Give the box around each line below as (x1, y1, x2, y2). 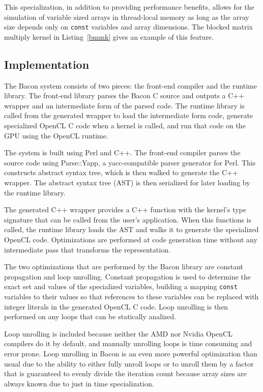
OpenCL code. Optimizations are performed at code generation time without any (4, 234, 257, 244)
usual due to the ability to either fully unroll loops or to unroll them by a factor (4, 358, 254, 369)
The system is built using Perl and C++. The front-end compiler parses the (4, 147, 241, 158)
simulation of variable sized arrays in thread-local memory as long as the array (4, 11, 249, 22)
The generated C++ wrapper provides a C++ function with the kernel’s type (4, 204, 246, 215)
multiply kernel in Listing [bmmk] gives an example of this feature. (4, 31, 214, 42)
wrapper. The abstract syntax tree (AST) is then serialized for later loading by (4, 177, 250, 187)
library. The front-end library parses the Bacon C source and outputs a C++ (4, 90, 245, 101)
